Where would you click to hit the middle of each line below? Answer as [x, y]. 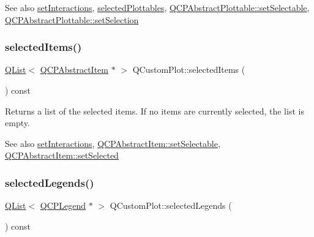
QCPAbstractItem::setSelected [62, 155]
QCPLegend [63, 205]
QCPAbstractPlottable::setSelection [72, 19]
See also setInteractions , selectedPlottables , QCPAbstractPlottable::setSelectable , [157, 7]
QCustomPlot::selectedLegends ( [171, 205]
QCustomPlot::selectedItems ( [189, 70]
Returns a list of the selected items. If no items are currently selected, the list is [155, 111]
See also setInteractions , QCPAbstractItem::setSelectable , [113, 143]
